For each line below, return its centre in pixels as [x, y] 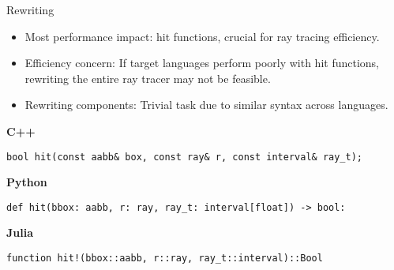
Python [27, 182]
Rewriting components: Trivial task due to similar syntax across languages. [206, 105]
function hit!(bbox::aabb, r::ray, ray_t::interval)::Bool [165, 259]
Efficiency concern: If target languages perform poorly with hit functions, [202, 63]
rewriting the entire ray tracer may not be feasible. [148, 78]
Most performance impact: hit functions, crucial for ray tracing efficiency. [202, 36]
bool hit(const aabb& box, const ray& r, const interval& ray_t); [185, 157]
